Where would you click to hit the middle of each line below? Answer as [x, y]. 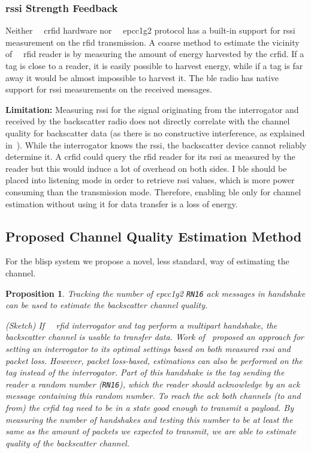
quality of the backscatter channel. [68, 442]
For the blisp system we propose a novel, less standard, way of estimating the [147, 261]
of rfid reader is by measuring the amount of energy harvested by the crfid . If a [155, 54]
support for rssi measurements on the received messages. [109, 89]
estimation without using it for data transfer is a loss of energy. [122, 203]
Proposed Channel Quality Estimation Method [154, 236]
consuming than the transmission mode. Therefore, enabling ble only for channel [153, 191]
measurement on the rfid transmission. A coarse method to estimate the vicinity [153, 42]
